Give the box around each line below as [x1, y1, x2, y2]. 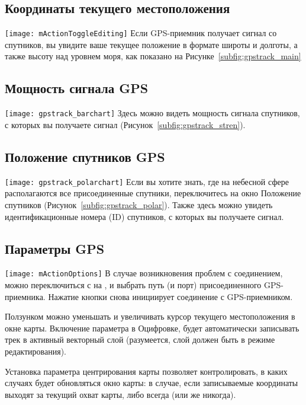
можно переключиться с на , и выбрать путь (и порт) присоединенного [5, 279, 262, 291]
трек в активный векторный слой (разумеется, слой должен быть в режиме [5, 333, 275, 346]
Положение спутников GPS [5, 147, 165, 165]
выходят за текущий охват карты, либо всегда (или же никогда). [5, 388, 236, 400]
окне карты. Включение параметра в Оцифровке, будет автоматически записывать [5, 321, 299, 334]
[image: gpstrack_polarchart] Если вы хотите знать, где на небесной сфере [5, 175, 289, 187]
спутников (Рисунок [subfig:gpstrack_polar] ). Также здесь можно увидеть [5, 198, 273, 211]
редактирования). [5, 345, 66, 357]
